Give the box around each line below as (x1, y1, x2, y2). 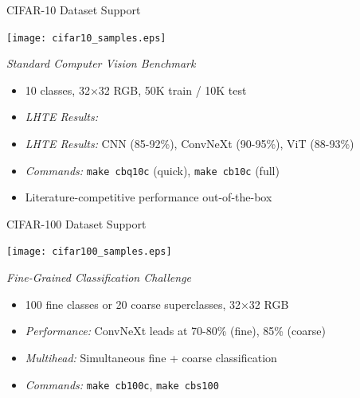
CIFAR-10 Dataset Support (6, 2, 141, 18)
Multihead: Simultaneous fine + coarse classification (25, 349, 277, 365)
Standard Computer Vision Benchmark (6, 55, 196, 72)
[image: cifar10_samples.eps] (6, 32, 166, 44)
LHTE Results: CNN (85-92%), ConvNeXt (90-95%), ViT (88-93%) (25, 135, 354, 152)
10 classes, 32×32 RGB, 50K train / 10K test (25, 81, 247, 98)
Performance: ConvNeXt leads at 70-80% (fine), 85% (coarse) (25, 322, 326, 339)
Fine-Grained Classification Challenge (6, 269, 192, 286)
